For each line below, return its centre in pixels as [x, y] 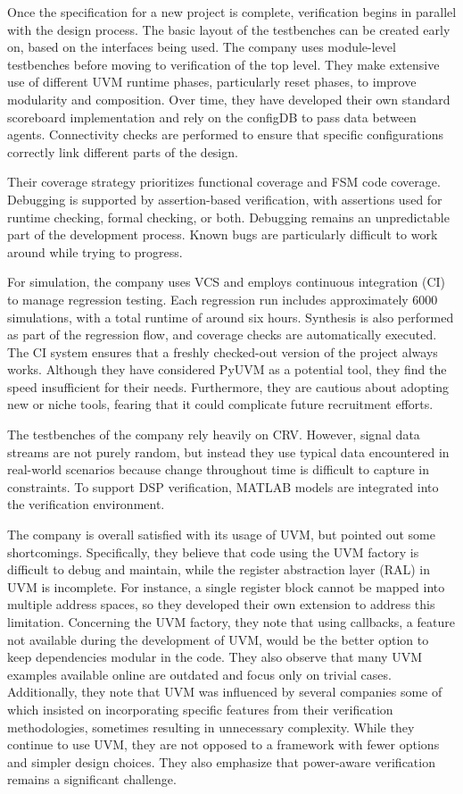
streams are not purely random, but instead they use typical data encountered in [228, 451]
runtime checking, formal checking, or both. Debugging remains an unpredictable [228, 217]
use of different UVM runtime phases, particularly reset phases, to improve [212, 82]
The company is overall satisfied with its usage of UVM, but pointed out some [221, 535]
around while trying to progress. [95, 251]
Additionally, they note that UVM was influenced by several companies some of [225, 692]
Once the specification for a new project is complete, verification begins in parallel [232, 12]
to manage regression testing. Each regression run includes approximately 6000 [223, 299]
